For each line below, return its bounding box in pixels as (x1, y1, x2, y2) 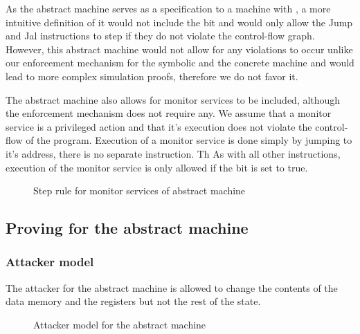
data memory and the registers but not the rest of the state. (6, 294, 261, 308)
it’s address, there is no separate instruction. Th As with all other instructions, (6, 146, 341, 160)
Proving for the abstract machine (6, 217, 249, 239)
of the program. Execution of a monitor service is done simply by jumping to (26, 133, 352, 147)
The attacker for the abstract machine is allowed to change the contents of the (6, 280, 338, 295)
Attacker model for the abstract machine (33, 317, 206, 331)
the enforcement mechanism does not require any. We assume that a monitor (6, 106, 332, 120)
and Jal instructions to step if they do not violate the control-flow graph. (6, 28, 315, 43)
